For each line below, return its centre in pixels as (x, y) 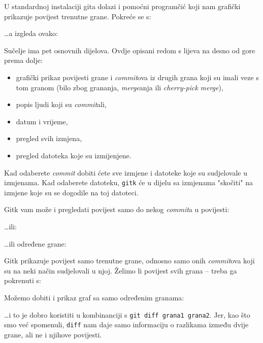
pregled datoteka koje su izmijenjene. (74, 155)
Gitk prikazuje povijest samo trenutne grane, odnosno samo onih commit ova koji (129, 261)
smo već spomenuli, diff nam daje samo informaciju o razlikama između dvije (126, 324)
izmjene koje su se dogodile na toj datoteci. (71, 192)
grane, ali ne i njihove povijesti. (53, 334)
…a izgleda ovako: (31, 33)
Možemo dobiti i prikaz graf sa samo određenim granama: (94, 297)
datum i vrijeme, (42, 121)
